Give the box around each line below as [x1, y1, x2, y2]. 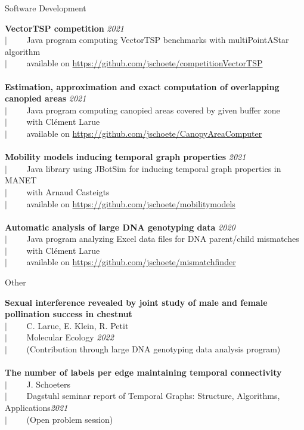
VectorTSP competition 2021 [5, 21, 124, 34]
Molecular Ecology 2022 [26, 331, 114, 343]
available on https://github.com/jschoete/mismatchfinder [26, 256, 236, 268]
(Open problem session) [26, 413, 113, 425]
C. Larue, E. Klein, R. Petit [26, 319, 129, 331]
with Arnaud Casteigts [26, 185, 110, 198]
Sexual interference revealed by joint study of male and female [5, 296, 268, 308]
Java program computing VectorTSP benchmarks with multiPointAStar [26, 33, 289, 46]
